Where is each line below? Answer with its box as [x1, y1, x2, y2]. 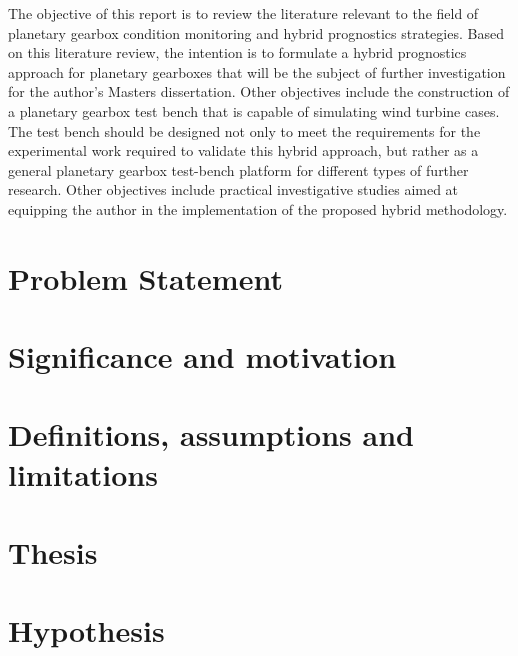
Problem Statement [8, 257, 283, 298]
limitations [8, 453, 158, 494]
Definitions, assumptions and [8, 414, 414, 455]
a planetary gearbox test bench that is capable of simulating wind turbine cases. [8, 100, 500, 121]
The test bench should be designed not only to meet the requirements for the [8, 120, 481, 141]
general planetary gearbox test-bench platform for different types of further [8, 159, 469, 180]
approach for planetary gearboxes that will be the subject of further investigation [8, 61, 506, 82]
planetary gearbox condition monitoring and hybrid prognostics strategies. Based [8, 22, 504, 43]
